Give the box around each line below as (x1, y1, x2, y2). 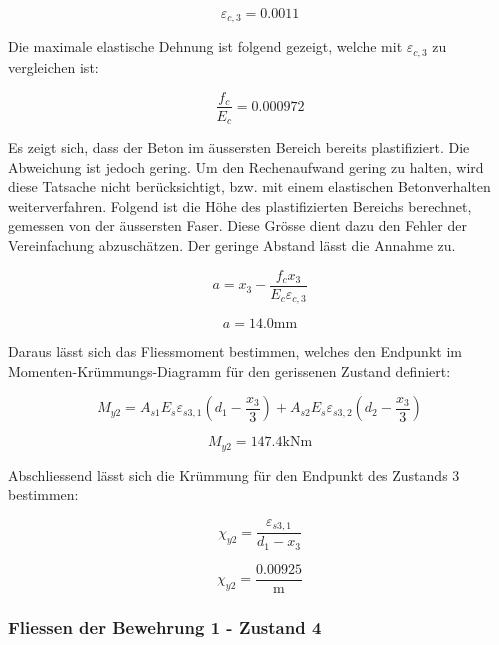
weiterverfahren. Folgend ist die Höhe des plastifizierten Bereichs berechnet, (8, 195, 472, 216)
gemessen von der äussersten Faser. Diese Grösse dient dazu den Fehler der (8, 215, 467, 236)
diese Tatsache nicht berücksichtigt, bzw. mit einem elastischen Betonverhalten (8, 176, 491, 197)
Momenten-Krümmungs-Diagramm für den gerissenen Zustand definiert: (8, 360, 451, 381)
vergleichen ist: (8, 56, 99, 77)
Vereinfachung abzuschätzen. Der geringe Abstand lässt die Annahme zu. (8, 234, 456, 255)
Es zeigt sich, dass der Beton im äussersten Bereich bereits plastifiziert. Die (8, 137, 470, 158)
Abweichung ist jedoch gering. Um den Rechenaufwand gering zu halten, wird (8, 156, 484, 177)
